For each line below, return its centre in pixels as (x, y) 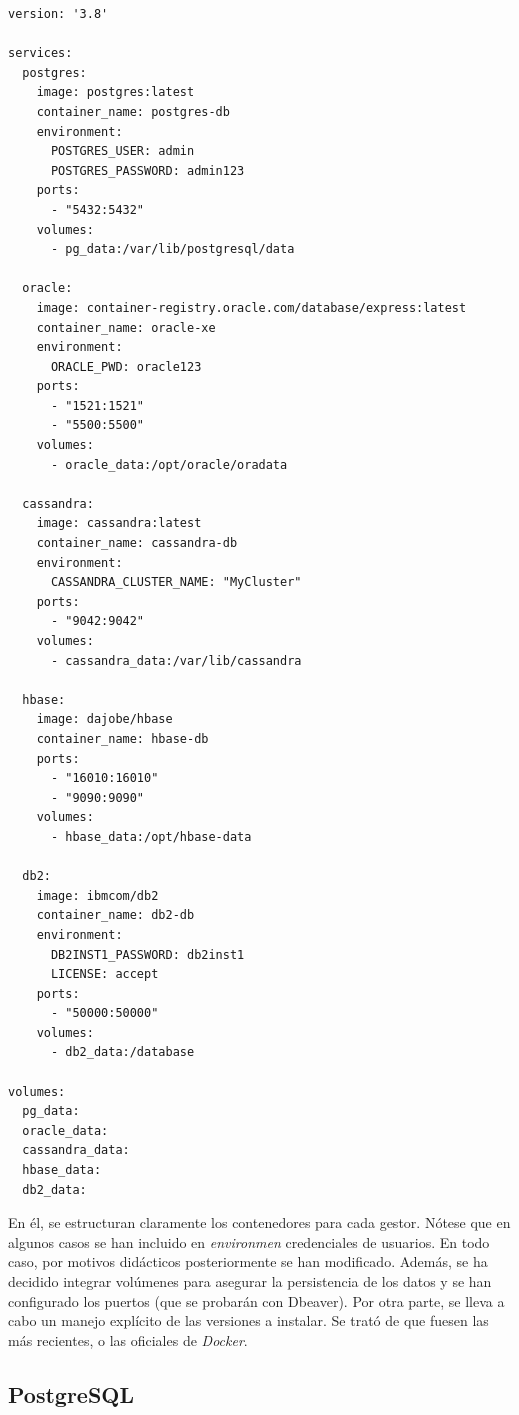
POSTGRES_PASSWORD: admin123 (147, 170)
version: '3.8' (58, 14)
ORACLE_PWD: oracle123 (126, 366)
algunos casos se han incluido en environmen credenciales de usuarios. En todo (249, 1241)
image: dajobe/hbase (104, 719)
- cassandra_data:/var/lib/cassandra (176, 660)
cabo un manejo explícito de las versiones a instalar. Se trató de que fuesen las (248, 1320)
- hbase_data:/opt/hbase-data (151, 836)
